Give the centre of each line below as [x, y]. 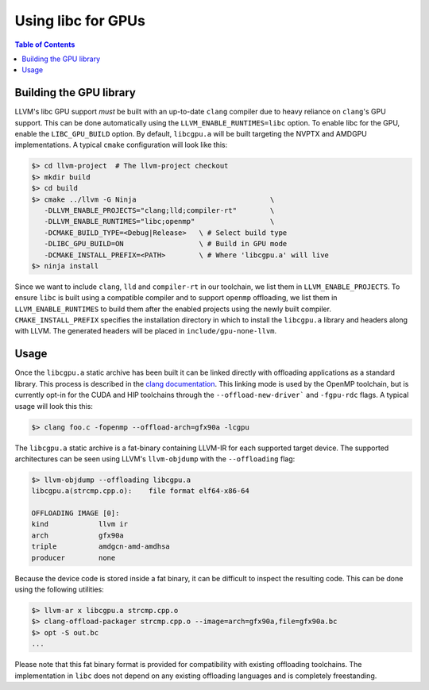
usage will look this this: [54, 406]
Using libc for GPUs [80, 21]
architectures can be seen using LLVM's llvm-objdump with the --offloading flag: [155, 459]
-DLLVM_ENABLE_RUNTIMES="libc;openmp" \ [159, 222]
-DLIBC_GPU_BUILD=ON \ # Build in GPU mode [166, 244]
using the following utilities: [60, 589]
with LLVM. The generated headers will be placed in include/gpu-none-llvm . [146, 331]
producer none [73, 557]
